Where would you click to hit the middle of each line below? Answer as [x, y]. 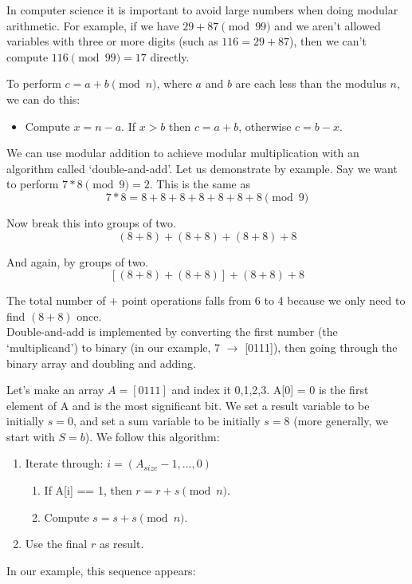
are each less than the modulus [311, 83]
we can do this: [43, 99]
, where [174, 83]
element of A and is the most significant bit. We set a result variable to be [188, 405]
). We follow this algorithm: [152, 436]
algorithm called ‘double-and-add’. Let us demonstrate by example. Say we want [202, 168]
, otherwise [265, 126]
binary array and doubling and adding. [101, 363]
